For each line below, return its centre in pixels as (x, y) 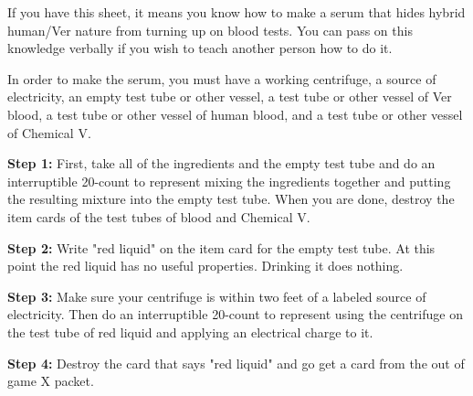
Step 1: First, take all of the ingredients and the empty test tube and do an (221, 163)
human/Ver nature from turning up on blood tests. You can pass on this (210, 30)
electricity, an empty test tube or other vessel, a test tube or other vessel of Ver (230, 96)
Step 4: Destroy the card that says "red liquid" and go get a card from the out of (236, 363)
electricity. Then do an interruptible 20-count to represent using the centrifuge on (235, 314)
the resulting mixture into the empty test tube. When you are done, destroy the (231, 199)
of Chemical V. (49, 132)
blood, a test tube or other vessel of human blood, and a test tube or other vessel (235, 114)
